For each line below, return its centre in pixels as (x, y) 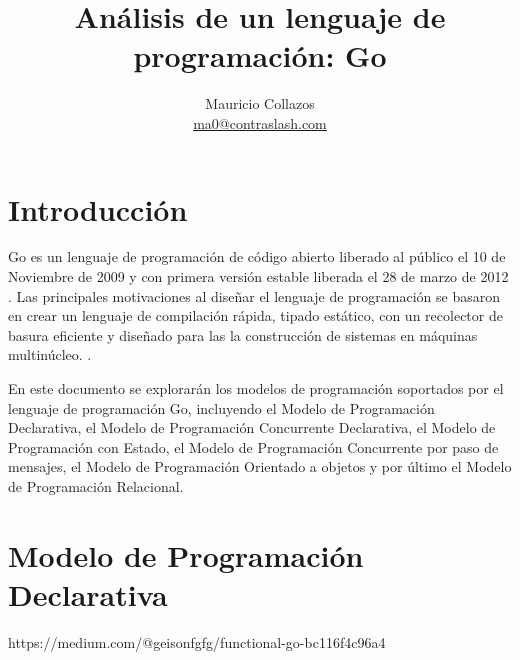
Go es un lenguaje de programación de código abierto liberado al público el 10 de (257, 256)
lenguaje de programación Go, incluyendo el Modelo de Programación (221, 407)
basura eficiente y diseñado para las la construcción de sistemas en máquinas (243, 334)
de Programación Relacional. (96, 485)
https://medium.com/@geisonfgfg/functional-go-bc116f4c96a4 (197, 641)
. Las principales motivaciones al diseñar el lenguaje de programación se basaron (254, 295)
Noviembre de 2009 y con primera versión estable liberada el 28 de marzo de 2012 (258, 276)
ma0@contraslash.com (260, 122)
